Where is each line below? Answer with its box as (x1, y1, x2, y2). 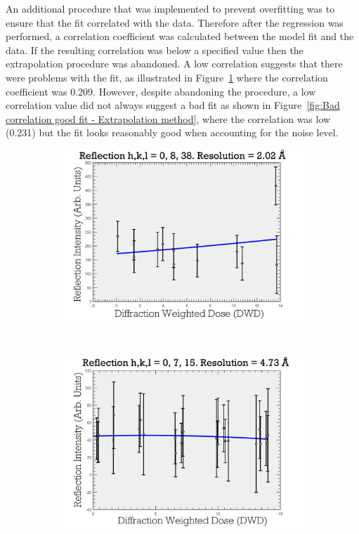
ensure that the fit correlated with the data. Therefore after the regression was (6, 15, 344, 30)
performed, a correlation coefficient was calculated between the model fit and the (6, 29, 354, 44)
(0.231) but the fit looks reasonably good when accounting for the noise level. (6, 125, 339, 140)
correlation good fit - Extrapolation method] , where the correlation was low (6, 111, 331, 126)
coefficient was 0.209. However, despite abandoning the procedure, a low (6, 84, 316, 98)
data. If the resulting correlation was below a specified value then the (6, 42, 303, 57)
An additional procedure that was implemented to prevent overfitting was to (6, 1, 335, 15)
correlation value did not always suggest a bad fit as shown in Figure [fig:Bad (6, 98, 340, 112)
